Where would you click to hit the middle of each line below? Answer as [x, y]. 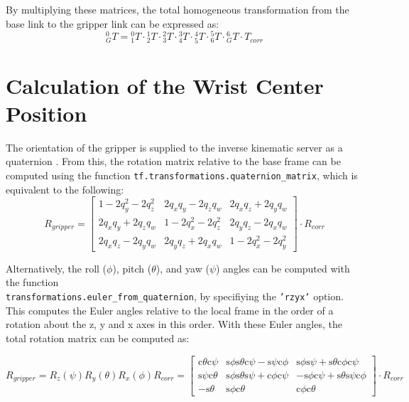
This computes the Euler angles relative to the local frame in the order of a [170, 310]
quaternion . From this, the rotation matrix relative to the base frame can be [173, 161]
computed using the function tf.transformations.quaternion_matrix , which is [182, 175]
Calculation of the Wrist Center [165, 85]
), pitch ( [132, 268]
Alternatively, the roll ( [56, 268]
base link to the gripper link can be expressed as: [113, 23]
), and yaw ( [182, 268]
